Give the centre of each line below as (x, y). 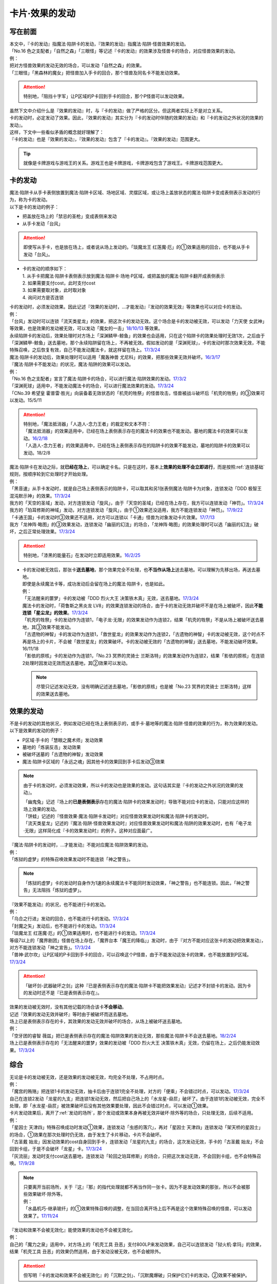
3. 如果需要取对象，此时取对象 (54, 290)
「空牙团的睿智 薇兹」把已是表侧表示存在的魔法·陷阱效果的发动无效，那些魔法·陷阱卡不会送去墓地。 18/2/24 (123, 1035)
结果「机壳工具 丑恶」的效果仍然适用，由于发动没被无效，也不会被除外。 (86, 1252)
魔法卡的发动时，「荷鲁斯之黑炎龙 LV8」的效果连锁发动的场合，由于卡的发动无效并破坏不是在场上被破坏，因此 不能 (143, 606)
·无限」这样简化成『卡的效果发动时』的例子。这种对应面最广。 (89, 830)
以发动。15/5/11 (26, 400)
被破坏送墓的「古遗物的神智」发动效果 (63, 754)
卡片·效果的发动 (43, 13)
